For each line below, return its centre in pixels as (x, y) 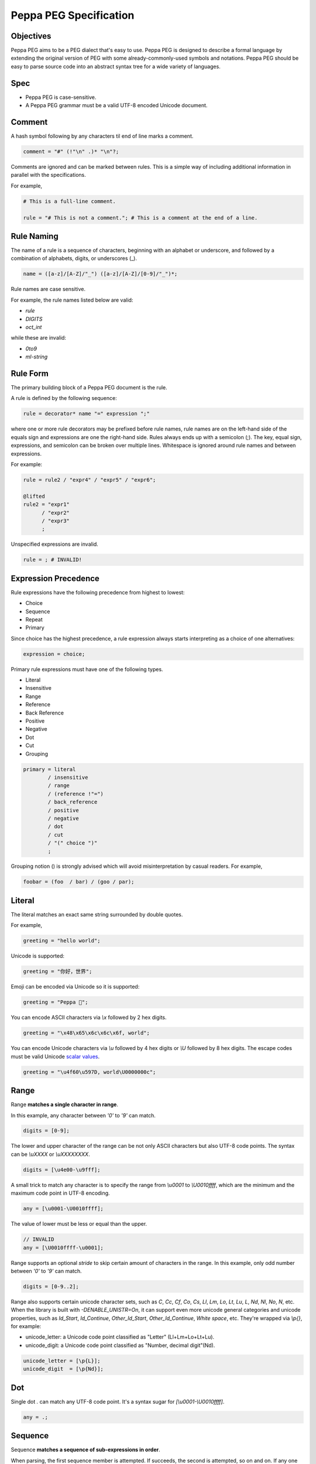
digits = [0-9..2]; (51, 1286)
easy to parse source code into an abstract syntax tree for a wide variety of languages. (116, 66)
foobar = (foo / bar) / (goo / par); (79, 882)
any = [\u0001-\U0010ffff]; (63, 1209)
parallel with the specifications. (48, 175)
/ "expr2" (56, 513)
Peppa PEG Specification (73, 15)
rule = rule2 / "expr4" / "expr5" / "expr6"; (90, 480)
